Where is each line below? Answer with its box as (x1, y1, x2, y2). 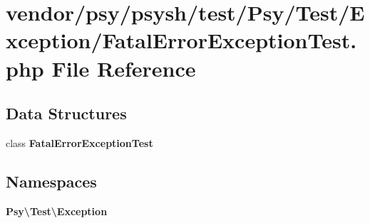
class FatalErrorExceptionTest (6, 135, 153, 150)
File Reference (51, 53, 196, 82)
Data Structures (6, 102, 127, 124)
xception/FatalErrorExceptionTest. (6, 26, 357, 55)
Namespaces (6, 170, 97, 192)
